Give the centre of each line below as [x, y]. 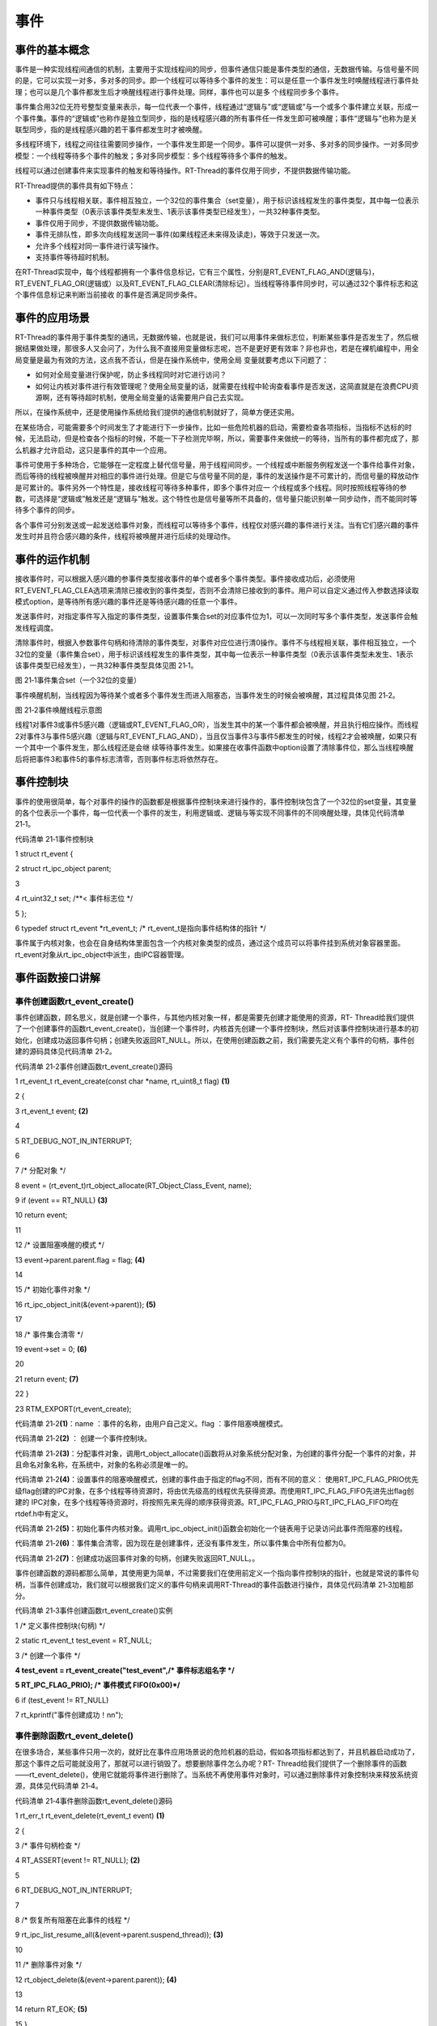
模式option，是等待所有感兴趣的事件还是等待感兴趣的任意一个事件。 [128, 601]
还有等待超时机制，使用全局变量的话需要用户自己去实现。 [152, 397]
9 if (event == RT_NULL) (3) [62, 1200]
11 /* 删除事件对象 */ [49, 1964]
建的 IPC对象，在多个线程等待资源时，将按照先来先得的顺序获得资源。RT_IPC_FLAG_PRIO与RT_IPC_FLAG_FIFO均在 [207, 1502]
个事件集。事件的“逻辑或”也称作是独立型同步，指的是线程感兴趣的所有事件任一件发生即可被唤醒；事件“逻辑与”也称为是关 [216, 118]
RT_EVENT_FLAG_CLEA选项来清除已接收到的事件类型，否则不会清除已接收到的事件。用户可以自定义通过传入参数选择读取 [217, 590]
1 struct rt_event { [44, 854]
